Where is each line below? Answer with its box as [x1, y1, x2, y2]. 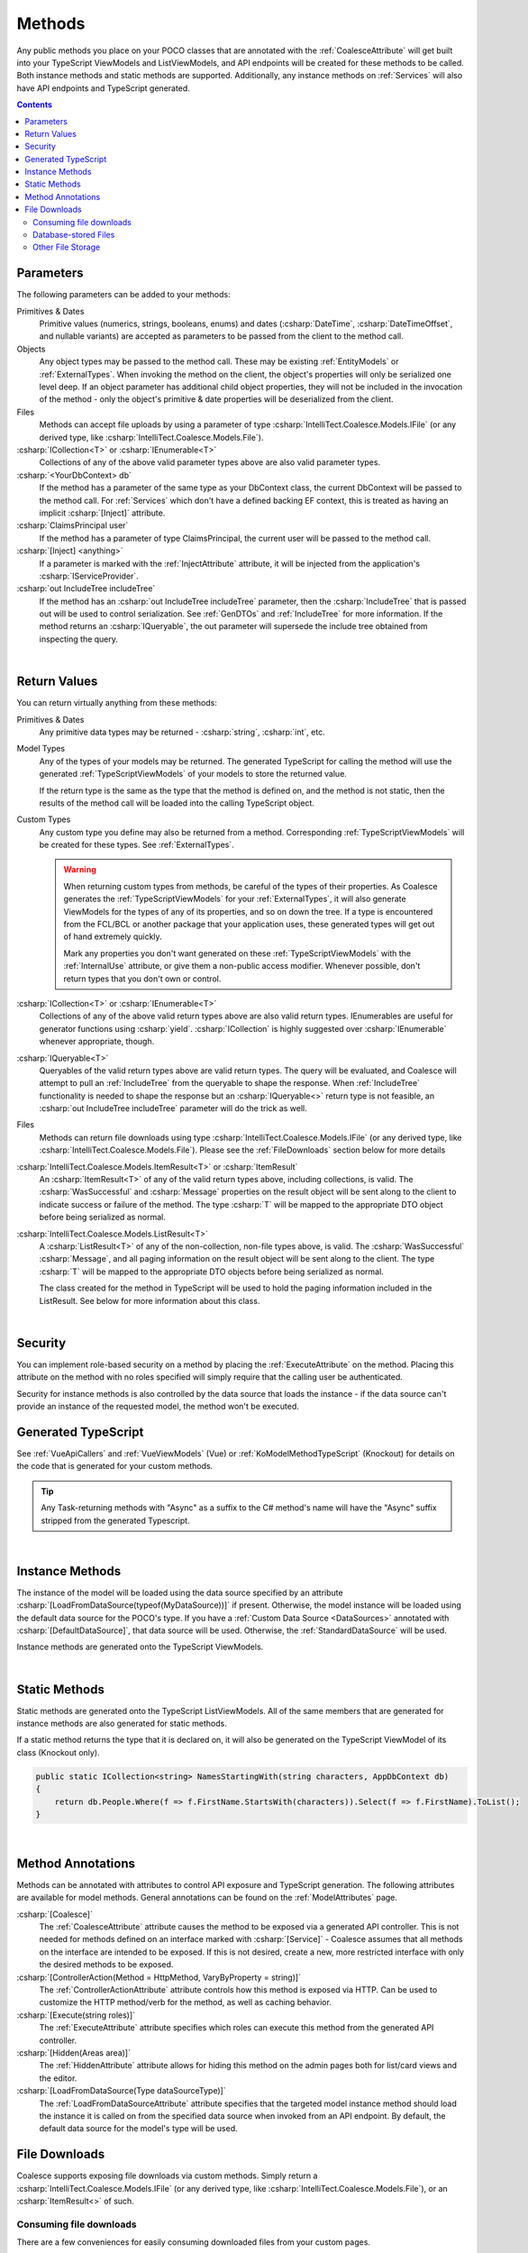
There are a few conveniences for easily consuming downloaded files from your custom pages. [16, 2237, 371, 2248]
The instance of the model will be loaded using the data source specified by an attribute [16, 1587, 343, 1598]
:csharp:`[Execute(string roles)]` [16, 2010, 135, 2020]
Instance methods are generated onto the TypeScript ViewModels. [16, 1641, 264, 1653]
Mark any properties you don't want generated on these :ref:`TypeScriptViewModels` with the [63, 947, 412, 959]
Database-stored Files [32, 230, 115, 241]
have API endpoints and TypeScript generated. [16, 82, 191, 94]
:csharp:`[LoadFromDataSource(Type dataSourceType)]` [16, 2085, 226, 2096]
